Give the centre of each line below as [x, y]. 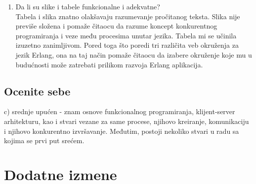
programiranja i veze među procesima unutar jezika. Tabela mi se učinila [126, 35]
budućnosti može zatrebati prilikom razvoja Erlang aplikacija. [109, 64]
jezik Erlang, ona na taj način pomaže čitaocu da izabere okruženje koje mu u [134, 54]
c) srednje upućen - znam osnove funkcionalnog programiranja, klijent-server [120, 111]
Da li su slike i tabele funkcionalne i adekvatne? [88, 6]
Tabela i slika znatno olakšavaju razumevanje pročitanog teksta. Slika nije [128, 16]
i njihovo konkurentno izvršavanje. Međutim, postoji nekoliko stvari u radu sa [122, 131]
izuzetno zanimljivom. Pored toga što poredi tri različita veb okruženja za [127, 45]
